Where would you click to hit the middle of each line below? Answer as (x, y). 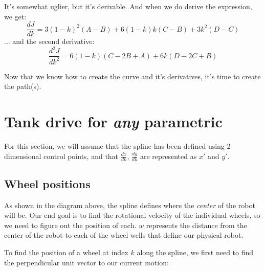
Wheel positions (47, 183)
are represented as (168, 156)
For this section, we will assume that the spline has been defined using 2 (117, 146)
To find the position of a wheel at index (66, 252)
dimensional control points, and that (61, 156)
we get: (15, 16)
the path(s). (23, 86)
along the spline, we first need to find (195, 252)
